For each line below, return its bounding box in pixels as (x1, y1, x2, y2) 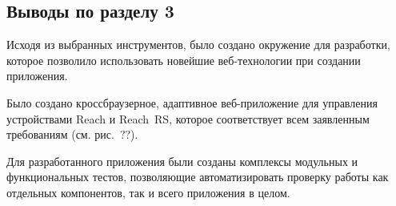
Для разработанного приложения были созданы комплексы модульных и (6, 152, 358, 169)
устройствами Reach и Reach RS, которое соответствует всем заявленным (6, 110, 370, 127)
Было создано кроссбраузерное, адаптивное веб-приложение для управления (6, 94, 378, 111)
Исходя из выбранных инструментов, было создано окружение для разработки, (6, 36, 390, 53)
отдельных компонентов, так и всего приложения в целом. (6, 184, 290, 200)
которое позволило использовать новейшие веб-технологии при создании (6, 51, 361, 68)
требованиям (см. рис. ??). (6, 126, 138, 143)
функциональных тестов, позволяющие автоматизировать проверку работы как (6, 168, 389, 185)
